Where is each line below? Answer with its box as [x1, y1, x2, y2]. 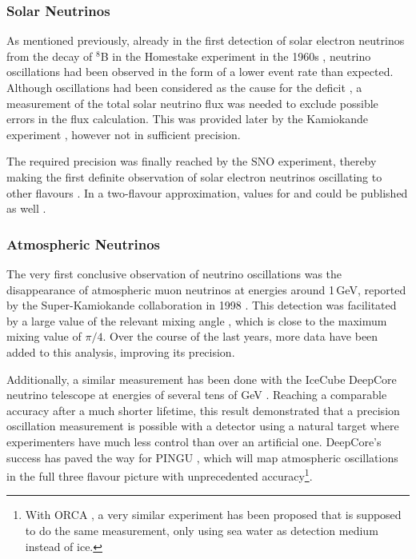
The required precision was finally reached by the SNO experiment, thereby [6, 153, 377, 170]
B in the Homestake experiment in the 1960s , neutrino [100, 47, 371, 64]
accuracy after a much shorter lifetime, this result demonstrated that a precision [6, 401, 400, 418]
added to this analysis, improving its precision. [6, 343, 235, 360]
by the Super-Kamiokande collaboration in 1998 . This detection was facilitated [6, 297, 397, 313]
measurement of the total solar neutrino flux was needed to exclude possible [6, 94, 378, 111]
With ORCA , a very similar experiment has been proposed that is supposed [25, 506, 402, 523]
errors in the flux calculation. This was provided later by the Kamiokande [6, 110, 368, 127]
